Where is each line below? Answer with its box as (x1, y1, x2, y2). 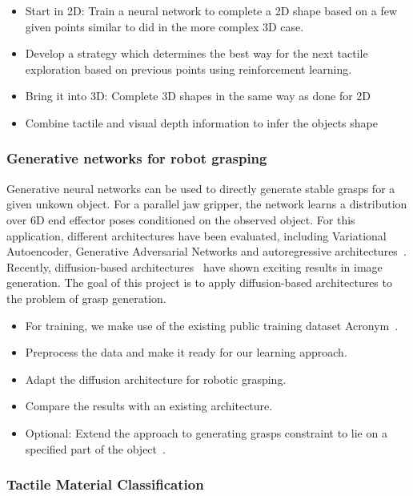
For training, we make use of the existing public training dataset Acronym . (25, 317, 399, 333)
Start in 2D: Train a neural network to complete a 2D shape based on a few (25, 2, 398, 18)
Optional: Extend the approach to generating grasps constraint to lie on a (25, 424, 387, 441)
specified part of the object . (25, 440, 166, 457)
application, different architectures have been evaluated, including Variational (6, 227, 387, 244)
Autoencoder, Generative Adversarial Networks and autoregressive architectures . (6, 243, 407, 260)
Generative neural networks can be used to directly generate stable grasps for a (6, 179, 395, 196)
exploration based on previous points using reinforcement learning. (25, 60, 352, 77)
